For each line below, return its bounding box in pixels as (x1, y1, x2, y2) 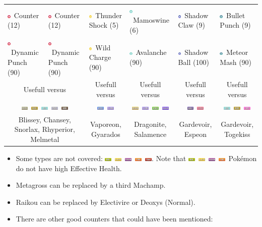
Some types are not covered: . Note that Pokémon (16, 153, 257, 163)
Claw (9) (178, 20, 205, 30)
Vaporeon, (90, 119, 121, 129)
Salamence (134, 129, 167, 139)
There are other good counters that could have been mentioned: (16, 213, 213, 224)
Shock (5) (89, 20, 119, 30)
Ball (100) (178, 56, 209, 67)
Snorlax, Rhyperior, (14, 124, 75, 134)
